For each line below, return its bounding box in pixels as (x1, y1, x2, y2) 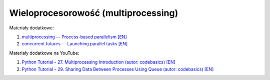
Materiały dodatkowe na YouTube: (9, 50, 79, 56)
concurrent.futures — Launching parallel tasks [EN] (21, 41, 128, 47)
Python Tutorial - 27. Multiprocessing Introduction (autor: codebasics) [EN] (21, 59, 176, 65)
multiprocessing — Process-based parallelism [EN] (21, 34, 127, 40)
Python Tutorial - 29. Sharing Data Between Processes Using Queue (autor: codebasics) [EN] (21, 66, 214, 72)
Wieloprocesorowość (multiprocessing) (9, 7, 178, 18)
